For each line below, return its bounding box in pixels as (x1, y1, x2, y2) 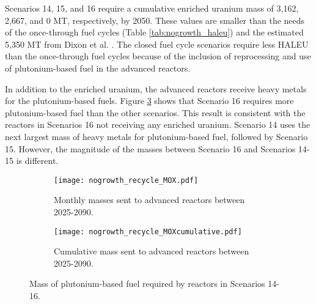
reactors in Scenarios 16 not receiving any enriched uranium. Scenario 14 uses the (5, 118, 310, 131)
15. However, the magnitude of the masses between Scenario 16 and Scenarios (5, 142, 296, 155)
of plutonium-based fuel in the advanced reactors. (5, 61, 191, 74)
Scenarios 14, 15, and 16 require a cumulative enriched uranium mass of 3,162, (5, 2, 299, 14)
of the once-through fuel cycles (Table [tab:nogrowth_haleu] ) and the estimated (5, 26, 304, 39)
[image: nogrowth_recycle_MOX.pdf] (54, 176, 199, 185)
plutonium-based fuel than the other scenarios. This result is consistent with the (5, 106, 306, 119)
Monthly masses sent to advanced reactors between (54, 193, 245, 206)
